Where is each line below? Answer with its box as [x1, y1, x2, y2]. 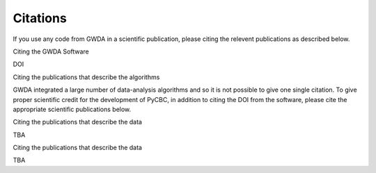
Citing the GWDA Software [13, 47, 90, 56]
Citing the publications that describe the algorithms [13, 73, 160, 81]
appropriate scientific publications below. [13, 105, 132, 113]
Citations [13, 10, 68, 26]
